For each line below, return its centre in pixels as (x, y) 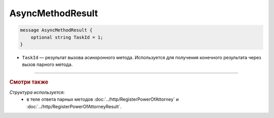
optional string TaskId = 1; (67, 37)
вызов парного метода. (47, 65)
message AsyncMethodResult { (56, 30)
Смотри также (29, 82)
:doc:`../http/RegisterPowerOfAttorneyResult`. (74, 106)
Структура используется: (37, 92)
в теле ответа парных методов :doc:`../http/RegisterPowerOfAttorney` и (103, 99)
